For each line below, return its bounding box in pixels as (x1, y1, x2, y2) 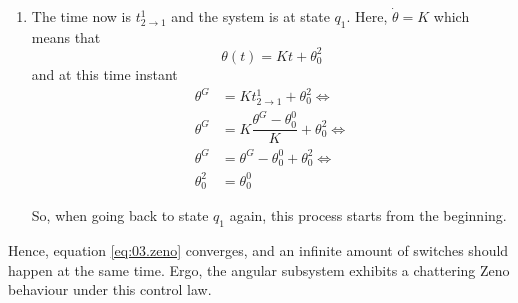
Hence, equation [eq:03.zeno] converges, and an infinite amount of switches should (8, 240, 509, 261)
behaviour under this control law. (8, 279, 212, 300)
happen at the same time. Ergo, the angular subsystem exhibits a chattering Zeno (8, 259, 510, 280)
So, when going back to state (31, 205, 209, 226)
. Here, (346, 6, 388, 26)
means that (31, 26, 101, 47)
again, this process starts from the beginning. (229, 205, 507, 226)
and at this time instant (31, 63, 178, 84)
